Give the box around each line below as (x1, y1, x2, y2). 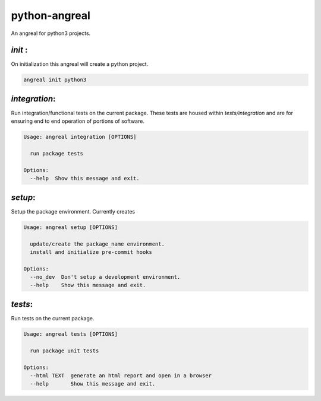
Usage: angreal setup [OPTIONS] (23, 224, 118, 231)
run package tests (30, 150, 83, 157)
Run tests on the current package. (11, 314, 95, 322)
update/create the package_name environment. (30, 240, 165, 247)
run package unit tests (30, 347, 99, 354)
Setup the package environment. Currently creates (11, 208, 136, 215)
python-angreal (11, 9, 90, 22)
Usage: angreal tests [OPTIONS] (23, 330, 118, 338)
